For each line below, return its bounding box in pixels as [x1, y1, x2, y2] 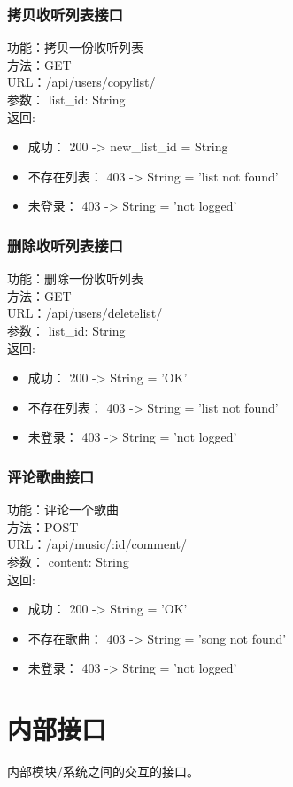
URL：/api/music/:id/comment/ [7, 535, 188, 553]
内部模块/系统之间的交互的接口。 [7, 762, 199, 781]
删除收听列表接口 [7, 234, 123, 256]
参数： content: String [7, 552, 129, 570]
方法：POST [7, 517, 79, 536]
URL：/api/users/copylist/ [7, 73, 156, 91]
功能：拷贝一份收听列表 [7, 38, 143, 57]
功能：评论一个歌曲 [7, 500, 119, 519]
